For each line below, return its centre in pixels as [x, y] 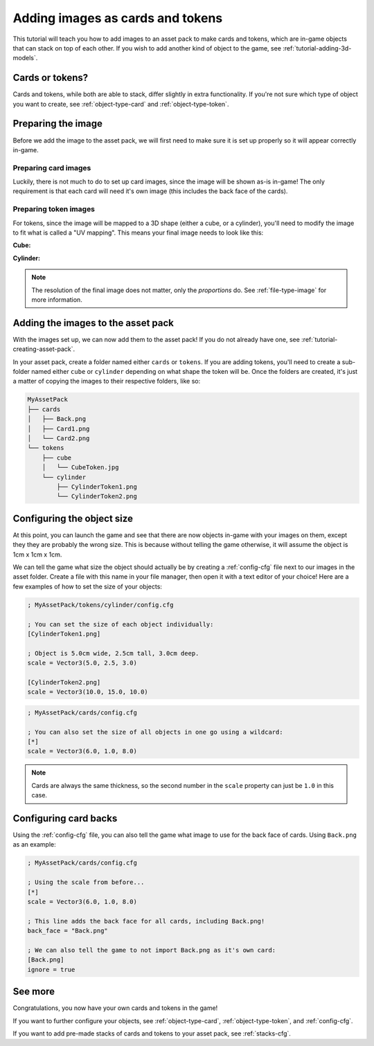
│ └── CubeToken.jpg [80, 468]
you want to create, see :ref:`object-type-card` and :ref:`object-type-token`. [121, 104]
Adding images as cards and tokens [118, 18]
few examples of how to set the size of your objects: [88, 586]
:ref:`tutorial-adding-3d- [317, 48]
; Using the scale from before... [86, 882]
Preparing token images [54, 209]
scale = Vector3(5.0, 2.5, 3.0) [82, 663]
